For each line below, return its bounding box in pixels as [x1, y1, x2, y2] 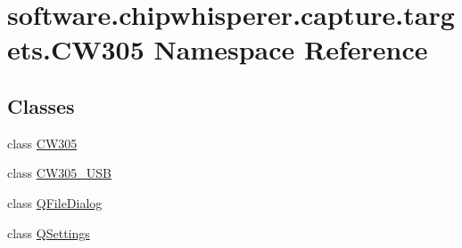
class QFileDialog [7, 193, 103, 212]
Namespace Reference [153, 31, 428, 68]
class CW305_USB [7, 164, 112, 182]
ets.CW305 [7, 31, 144, 68]
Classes [7, 92, 75, 119]
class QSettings [7, 223, 90, 242]
